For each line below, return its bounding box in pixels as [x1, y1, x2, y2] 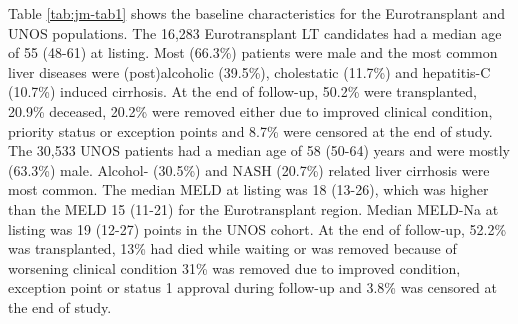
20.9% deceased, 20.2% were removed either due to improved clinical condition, [8, 100, 493, 121]
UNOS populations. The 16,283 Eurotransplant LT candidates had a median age [8, 22, 502, 43]
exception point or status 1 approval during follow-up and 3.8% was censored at [8, 277, 497, 298]
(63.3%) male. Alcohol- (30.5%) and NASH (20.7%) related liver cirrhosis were [8, 159, 490, 180]
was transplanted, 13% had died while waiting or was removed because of [8, 238, 457, 259]
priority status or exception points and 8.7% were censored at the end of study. [8, 120, 493, 141]
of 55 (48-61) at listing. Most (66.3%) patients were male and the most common [8, 42, 498, 63]
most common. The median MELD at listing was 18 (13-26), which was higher [8, 179, 489, 200]
